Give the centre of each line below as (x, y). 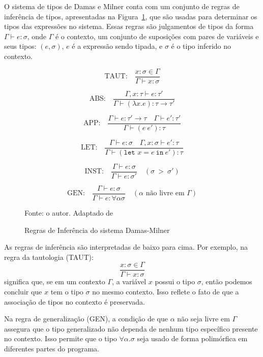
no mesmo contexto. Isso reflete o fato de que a (166, 291)
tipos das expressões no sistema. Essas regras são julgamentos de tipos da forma (129, 26)
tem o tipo (67, 291)
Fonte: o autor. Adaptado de (69, 212)
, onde (37, 36)
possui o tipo (175, 281)
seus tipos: (20, 46)
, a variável (129, 281)
